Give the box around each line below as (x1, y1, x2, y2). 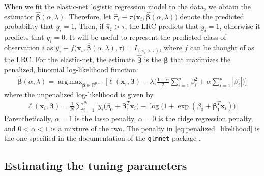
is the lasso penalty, (75, 112, 136, 123)
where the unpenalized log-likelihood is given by (4, 89, 154, 99)
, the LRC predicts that (125, 21, 199, 32)
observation (4, 42, 40, 53)
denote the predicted (180, 11, 244, 21)
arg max (57, 78, 82, 86)
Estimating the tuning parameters (4, 158, 187, 173)
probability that (4, 21, 54, 32)
